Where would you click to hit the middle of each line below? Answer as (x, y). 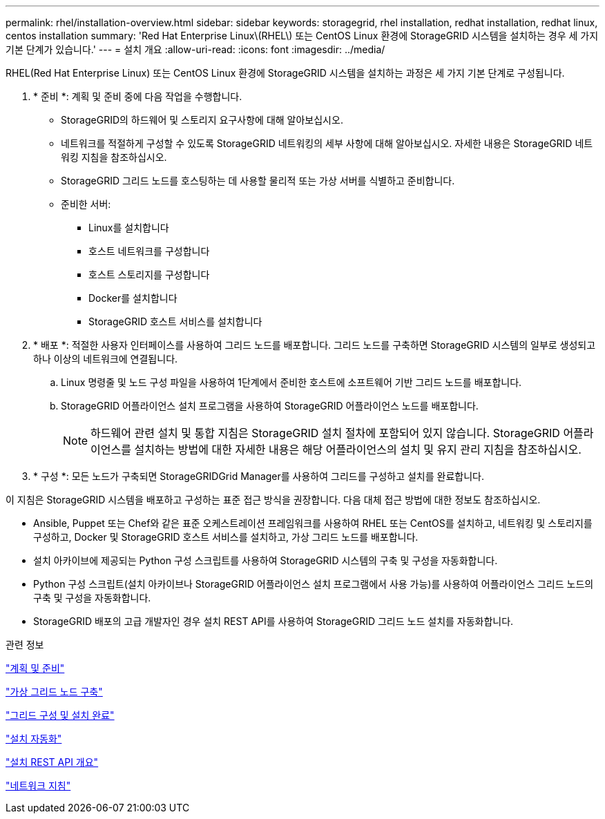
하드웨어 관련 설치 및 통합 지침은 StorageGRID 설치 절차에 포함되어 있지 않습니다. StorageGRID (325, 433)
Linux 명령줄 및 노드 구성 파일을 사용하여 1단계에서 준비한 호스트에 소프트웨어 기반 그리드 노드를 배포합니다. (291, 382)
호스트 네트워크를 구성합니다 (149, 251)
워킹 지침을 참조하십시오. (114, 157)
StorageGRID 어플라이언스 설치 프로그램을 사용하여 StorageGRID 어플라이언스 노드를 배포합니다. (270, 406)
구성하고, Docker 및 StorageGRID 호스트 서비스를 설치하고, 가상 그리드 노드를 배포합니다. (226, 537)
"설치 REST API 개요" (52, 762)
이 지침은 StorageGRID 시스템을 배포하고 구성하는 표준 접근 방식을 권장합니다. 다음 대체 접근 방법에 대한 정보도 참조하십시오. (273, 500)
